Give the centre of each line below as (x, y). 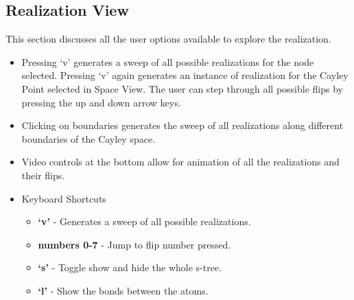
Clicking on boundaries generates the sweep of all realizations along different (182, 125)
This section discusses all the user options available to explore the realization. (168, 39)
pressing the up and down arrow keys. (101, 102)
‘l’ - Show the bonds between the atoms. (123, 290)
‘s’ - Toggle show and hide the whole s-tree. (130, 267)
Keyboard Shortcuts (64, 198)
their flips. (43, 175)
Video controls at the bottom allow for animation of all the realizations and (180, 162)
